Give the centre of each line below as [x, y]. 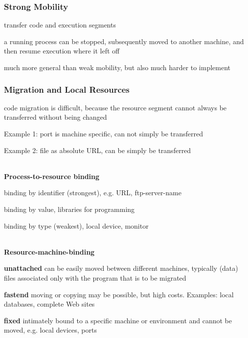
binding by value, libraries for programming [69, 209]
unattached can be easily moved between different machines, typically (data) [121, 268]
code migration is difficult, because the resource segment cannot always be [115, 107]
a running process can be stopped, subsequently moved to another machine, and [124, 41]
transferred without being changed [56, 117]
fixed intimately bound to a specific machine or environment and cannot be [118, 320]
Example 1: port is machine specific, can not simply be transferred [104, 133]
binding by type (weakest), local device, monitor [76, 225]
